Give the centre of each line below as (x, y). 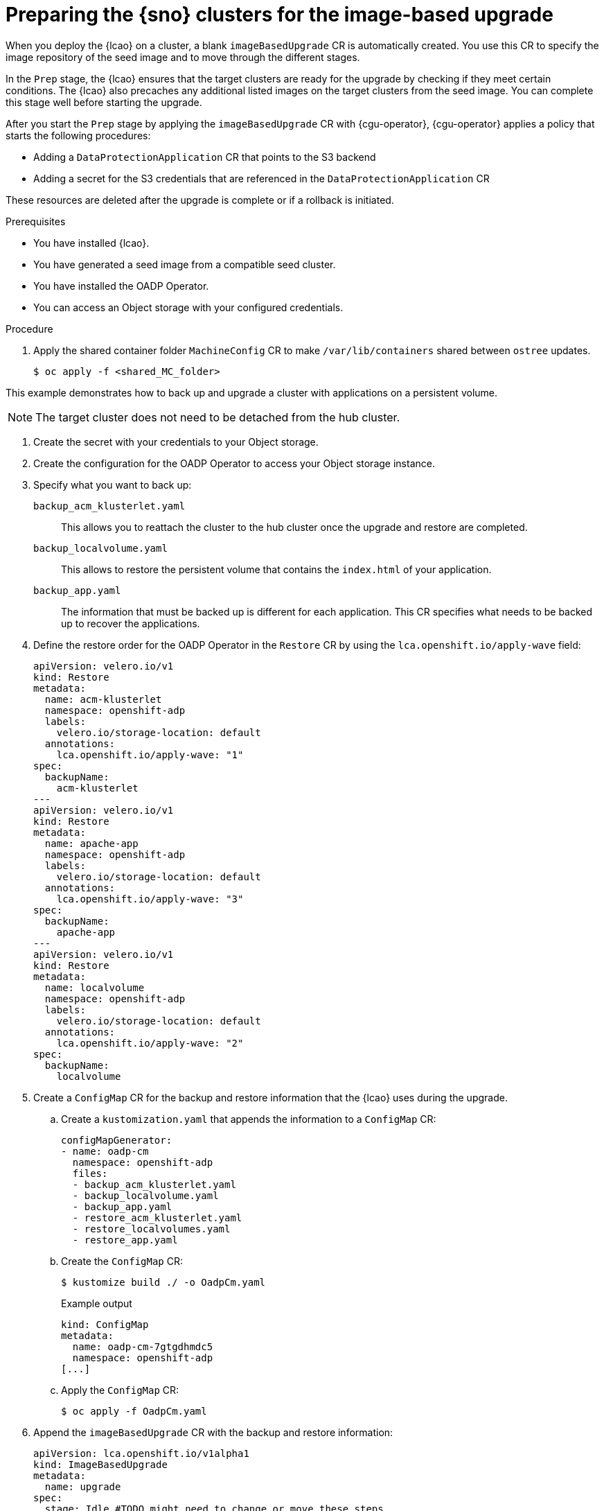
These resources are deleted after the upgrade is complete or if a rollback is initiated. (200, 200)
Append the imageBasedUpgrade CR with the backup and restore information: (213, 1432)
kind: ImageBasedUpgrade (100, 1464)
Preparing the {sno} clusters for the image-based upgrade (279, 15)
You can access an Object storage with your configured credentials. (188, 307)
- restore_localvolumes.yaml (151, 1229)
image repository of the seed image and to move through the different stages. (183, 57)
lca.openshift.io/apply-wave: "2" (150, 1043)
